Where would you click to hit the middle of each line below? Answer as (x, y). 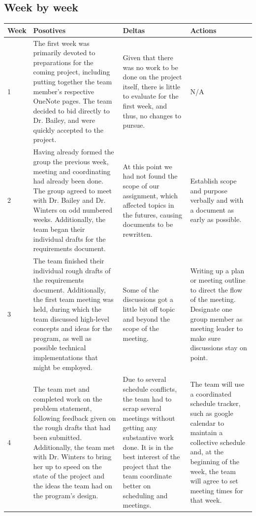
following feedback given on (75, 418)
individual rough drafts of (72, 270)
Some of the (141, 289)
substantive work (148, 437)
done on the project (152, 77)
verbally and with (217, 200)
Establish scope (213, 181)
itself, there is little (152, 86)
